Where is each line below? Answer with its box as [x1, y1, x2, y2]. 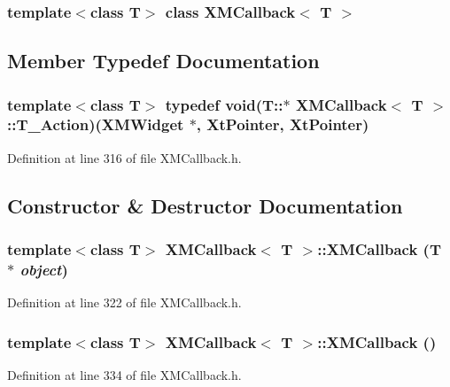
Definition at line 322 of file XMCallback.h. [7, 293, 242, 312]
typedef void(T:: [165, 93, 283, 115]
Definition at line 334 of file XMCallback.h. [7, 366, 242, 384]
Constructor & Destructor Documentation [7, 191, 403, 219]
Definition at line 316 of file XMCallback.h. [7, 148, 242, 166]
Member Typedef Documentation [7, 47, 320, 74]
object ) [19, 258, 68, 280]
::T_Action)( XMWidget [7, 113, 184, 135]
